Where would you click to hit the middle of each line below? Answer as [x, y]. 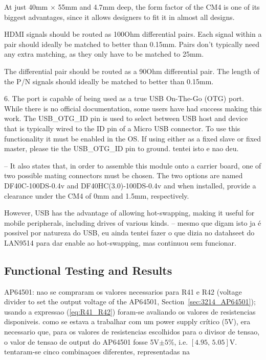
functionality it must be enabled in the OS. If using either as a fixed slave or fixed [133, 138]
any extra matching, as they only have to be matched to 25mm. [104, 54]
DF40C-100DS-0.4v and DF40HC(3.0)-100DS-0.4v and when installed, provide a [130, 185]
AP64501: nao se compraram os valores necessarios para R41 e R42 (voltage [123, 291]
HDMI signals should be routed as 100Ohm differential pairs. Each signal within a [133, 34]
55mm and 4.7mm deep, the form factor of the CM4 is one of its [159, 7]
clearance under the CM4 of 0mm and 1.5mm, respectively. [97, 195]
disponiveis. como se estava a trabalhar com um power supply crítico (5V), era [127, 321]
